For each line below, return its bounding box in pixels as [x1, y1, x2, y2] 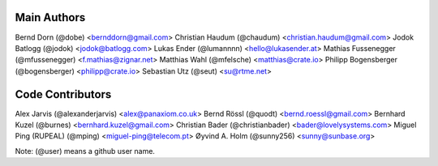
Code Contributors [15, 87, 112, 101]
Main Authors [15, 11, 86, 24]
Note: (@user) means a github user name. [15, 146, 156, 155]
